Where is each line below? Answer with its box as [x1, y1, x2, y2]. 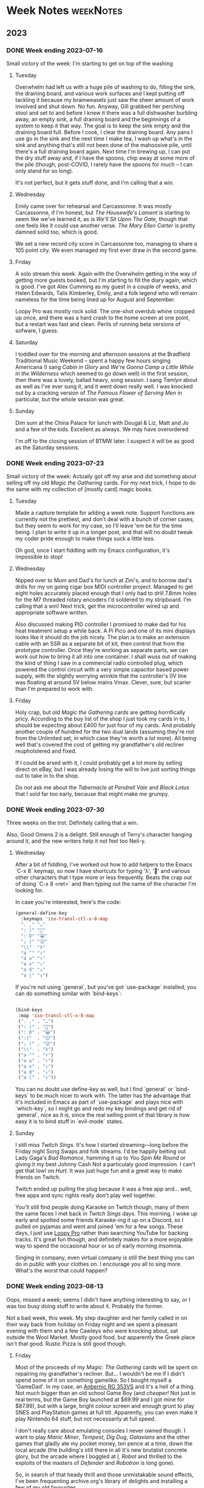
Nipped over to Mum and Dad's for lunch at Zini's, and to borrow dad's [15, 577, 192, 584]
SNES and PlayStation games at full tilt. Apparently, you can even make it [15, 1408, 198, 1416]
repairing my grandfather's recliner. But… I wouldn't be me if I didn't [15, 1370, 185, 1377]
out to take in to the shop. [15, 772, 80, 780]
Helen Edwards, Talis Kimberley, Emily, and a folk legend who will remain [15, 289, 197, 296]
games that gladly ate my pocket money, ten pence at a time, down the [15, 1439, 193, 1447]
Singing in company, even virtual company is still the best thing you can [15, 1254, 194, 1262]
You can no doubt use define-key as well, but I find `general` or [15, 1085, 174, 1093]
